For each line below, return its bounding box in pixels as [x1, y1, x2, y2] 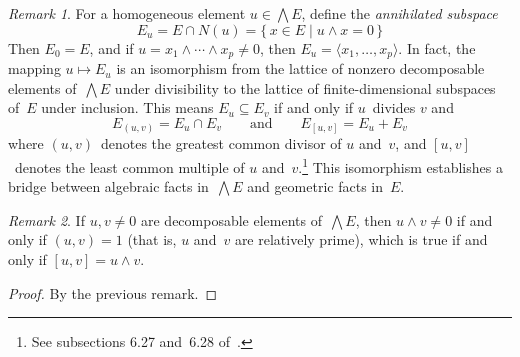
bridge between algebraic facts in [8, 176, 209, 197]
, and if [89, 37, 134, 58]
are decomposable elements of [140, 209, 322, 230]
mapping [8, 58, 61, 79]
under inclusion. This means [41, 97, 214, 118]
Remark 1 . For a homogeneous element [8, 3, 246, 23]
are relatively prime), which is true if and [234, 229, 488, 250]
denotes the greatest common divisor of [100, 133, 342, 154]
